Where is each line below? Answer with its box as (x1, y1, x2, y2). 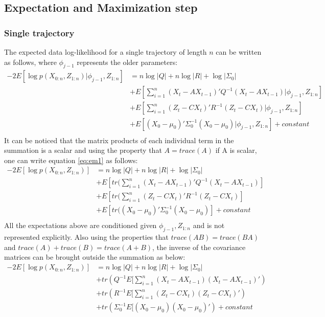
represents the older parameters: (77, 56, 178, 67)
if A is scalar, (215, 145, 257, 155)
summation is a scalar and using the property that (4, 145, 162, 155)
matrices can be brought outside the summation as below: (4, 252, 185, 262)
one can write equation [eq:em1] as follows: (4, 154, 138, 165)
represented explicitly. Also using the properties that (4, 232, 169, 242)
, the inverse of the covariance (152, 241, 246, 252)
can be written (216, 47, 262, 57)
